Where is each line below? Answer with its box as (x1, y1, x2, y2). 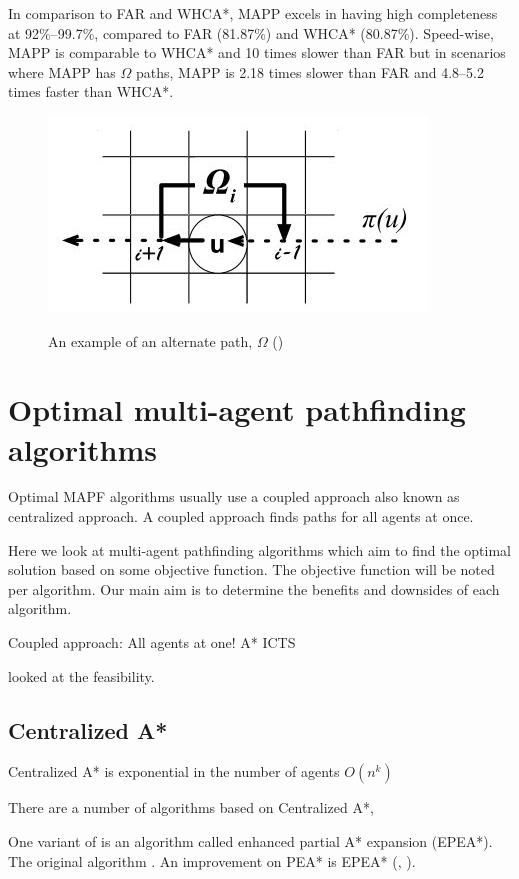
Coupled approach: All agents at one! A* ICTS (8, 632, 296, 653)
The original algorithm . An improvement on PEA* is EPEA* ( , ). (8, 850, 416, 871)
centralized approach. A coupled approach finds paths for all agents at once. (8, 506, 474, 527)
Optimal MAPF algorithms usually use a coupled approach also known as (8, 486, 460, 507)
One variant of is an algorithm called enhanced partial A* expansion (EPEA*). (8, 831, 493, 852)
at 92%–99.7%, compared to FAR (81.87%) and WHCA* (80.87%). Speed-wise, (8, 22, 494, 43)
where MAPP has (8, 61, 116, 82)
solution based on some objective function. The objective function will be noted (8, 559, 495, 580)
